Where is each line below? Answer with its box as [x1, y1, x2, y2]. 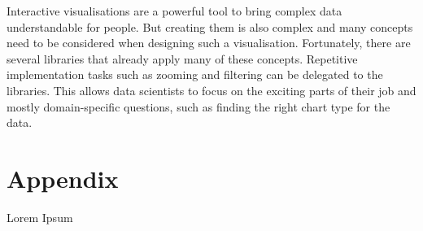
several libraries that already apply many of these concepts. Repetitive [7, 50, 358, 67]
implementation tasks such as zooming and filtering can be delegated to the [7, 66, 383, 83]
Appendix [7, 161, 119, 194]
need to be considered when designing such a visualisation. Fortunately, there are [7, 34, 411, 51]
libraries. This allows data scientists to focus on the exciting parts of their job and [7, 81, 416, 98]
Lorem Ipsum [7, 208, 73, 225]
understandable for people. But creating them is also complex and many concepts [7, 18, 413, 35]
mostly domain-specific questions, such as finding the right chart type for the [7, 98, 390, 115]
